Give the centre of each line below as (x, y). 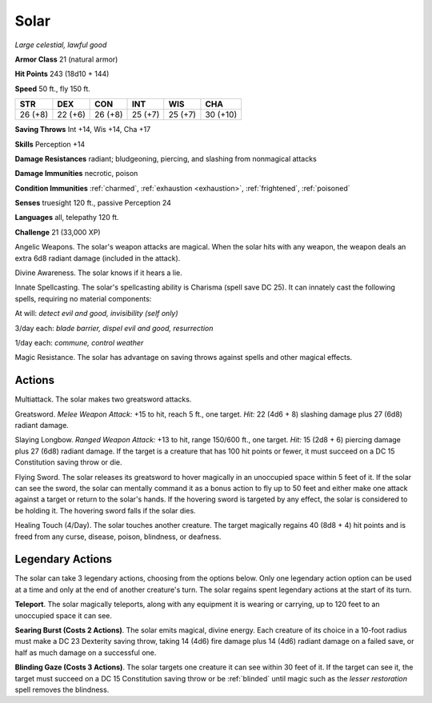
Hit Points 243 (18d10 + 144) (62, 74)
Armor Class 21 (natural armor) (66, 59)
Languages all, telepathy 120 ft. (67, 218)
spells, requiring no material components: (83, 298)
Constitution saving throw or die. (68, 462)
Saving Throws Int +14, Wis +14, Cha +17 (83, 130)
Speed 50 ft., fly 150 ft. (53, 89)
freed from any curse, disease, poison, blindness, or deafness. (118, 537)
